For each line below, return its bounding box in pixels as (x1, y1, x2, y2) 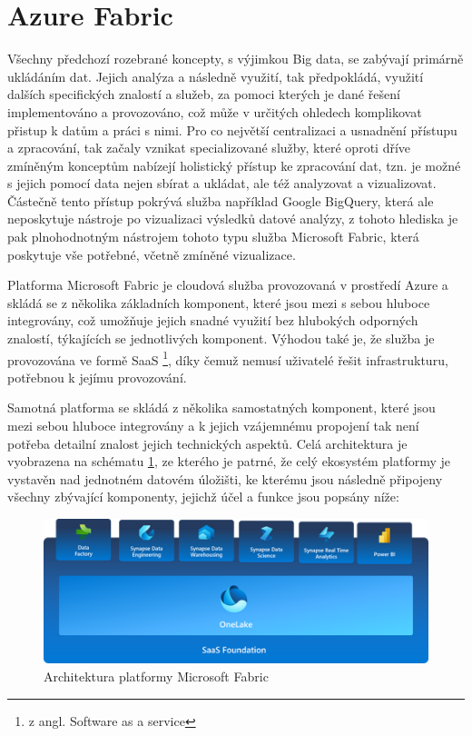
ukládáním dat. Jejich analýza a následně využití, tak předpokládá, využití (7, 66, 424, 85)
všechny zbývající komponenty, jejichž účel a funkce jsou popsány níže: (7, 487, 399, 506)
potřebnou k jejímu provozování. (7, 367, 187, 386)
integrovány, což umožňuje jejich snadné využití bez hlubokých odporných (7, 311, 418, 330)
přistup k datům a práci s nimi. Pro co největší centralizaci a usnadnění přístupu (7, 120, 457, 139)
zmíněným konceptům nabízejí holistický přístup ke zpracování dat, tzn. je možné (7, 155, 461, 174)
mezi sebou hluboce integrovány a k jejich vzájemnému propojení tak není (7, 416, 419, 435)
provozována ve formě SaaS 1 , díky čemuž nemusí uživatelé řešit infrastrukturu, (7, 347, 448, 369)
